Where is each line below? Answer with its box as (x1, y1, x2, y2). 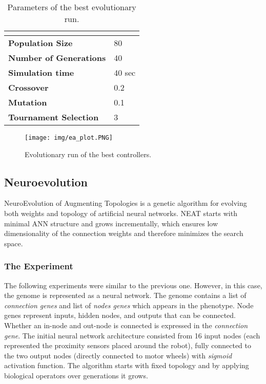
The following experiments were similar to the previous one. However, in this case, (4, 280, 262, 290)
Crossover (8, 81, 49, 93)
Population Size (8, 37, 73, 49)
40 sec (114, 67, 136, 78)
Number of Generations (8, 52, 106, 63)
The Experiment (4, 260, 73, 272)
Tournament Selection (8, 111, 99, 123)
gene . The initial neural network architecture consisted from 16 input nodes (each (4, 330, 260, 340)
